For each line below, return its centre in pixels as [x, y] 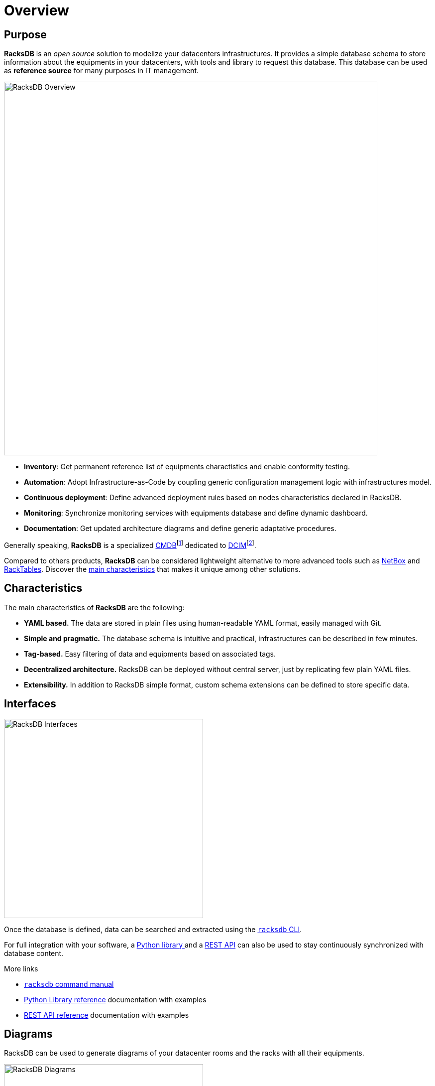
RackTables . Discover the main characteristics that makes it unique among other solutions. [152, 569]
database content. [34, 953]
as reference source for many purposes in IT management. [102, 71]
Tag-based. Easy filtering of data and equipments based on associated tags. [150, 654]
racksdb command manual [69, 984]
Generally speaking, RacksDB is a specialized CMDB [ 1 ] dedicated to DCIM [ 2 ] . [130, 544]
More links [21, 968]
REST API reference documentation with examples [107, 1015]
